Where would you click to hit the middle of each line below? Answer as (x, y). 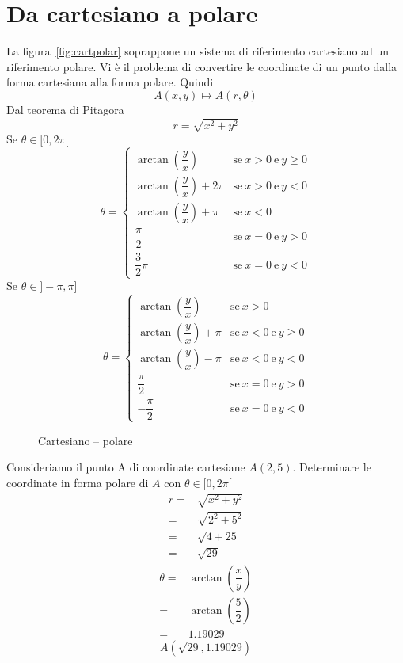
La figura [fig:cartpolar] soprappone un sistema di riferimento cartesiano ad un (198, 51)
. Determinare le (332, 467)
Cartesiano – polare (86, 440)
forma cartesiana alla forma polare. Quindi (110, 82)
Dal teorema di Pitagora (65, 109)
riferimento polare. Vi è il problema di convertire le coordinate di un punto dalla (202, 66)
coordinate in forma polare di (78, 482)
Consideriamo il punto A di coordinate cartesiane (126, 467)
